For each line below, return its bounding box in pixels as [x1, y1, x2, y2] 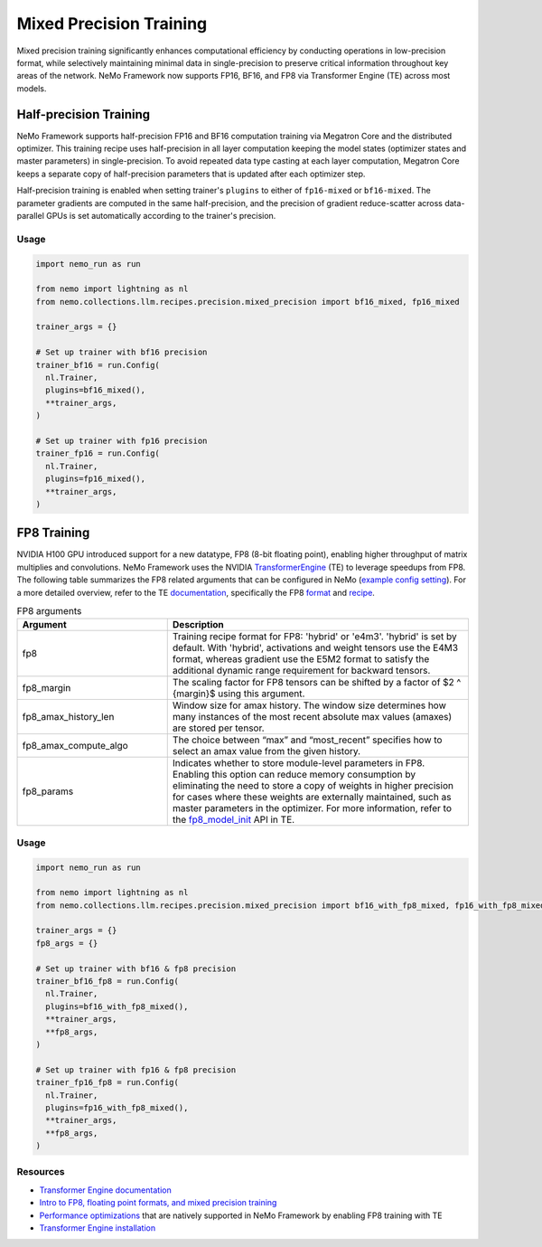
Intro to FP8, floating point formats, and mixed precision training [39, 1197, 277, 1208]
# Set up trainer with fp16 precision [35, 435, 208, 446]
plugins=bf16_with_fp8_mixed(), [45, 1001, 189, 1012]
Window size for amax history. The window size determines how [172, 699, 447, 712]
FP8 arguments [16, 605, 82, 618]
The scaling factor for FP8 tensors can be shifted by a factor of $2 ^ [172, 676, 462, 689]
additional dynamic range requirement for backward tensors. [172, 665, 431, 677]
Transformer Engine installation [39, 1223, 156, 1233]
